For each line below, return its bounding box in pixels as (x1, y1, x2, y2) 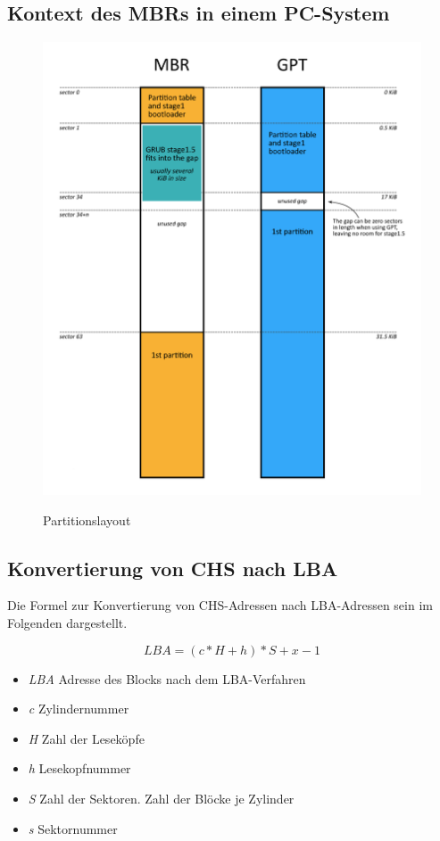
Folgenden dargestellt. (7, 613, 128, 631)
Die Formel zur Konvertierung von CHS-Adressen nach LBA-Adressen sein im (7, 596, 433, 614)
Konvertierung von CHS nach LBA (7, 554, 338, 581)
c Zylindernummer (28, 699, 129, 718)
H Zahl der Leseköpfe (28, 729, 145, 747)
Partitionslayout (43, 510, 131, 529)
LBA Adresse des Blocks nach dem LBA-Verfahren (28, 669, 306, 688)
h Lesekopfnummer (28, 759, 131, 778)
